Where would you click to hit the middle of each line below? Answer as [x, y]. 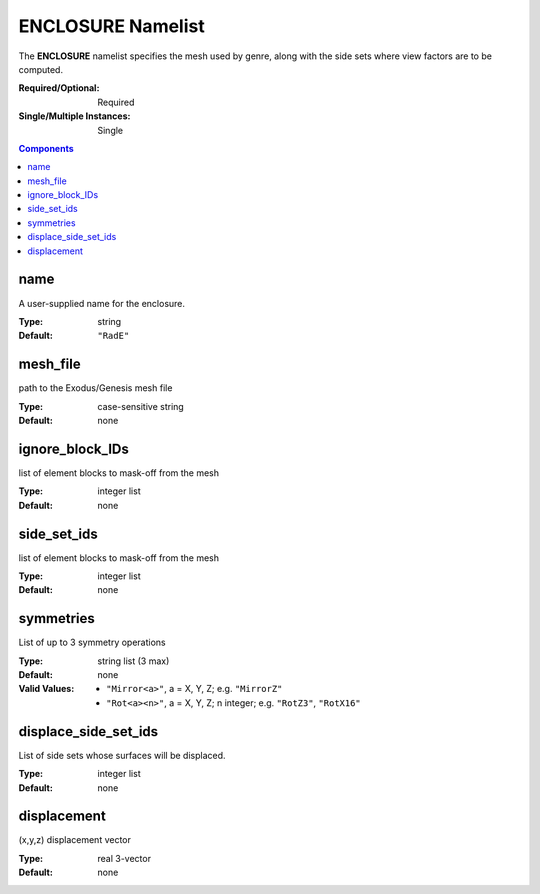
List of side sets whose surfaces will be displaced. [122, 755]
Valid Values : [46, 689]
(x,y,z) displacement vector [75, 840]
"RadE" [113, 336]
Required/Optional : [59, 88]
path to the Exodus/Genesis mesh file [95, 388]
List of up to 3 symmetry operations [92, 642]
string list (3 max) [133, 661]
